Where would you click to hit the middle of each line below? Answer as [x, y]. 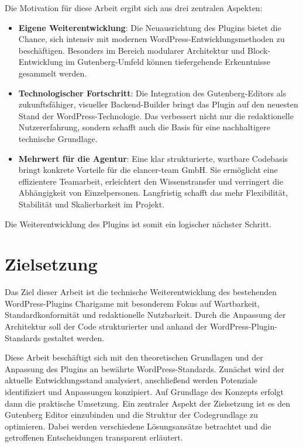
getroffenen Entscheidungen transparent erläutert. [94, 437]
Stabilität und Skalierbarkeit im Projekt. [92, 204]
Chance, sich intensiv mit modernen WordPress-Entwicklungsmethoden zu [151, 39]
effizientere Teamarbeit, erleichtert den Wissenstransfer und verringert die [151, 181]
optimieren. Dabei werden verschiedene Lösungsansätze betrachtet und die [138, 426]
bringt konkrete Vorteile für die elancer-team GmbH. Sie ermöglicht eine [148, 170]
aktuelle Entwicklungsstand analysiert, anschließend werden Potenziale [131, 380]
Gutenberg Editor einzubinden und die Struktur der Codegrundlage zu [132, 415]
